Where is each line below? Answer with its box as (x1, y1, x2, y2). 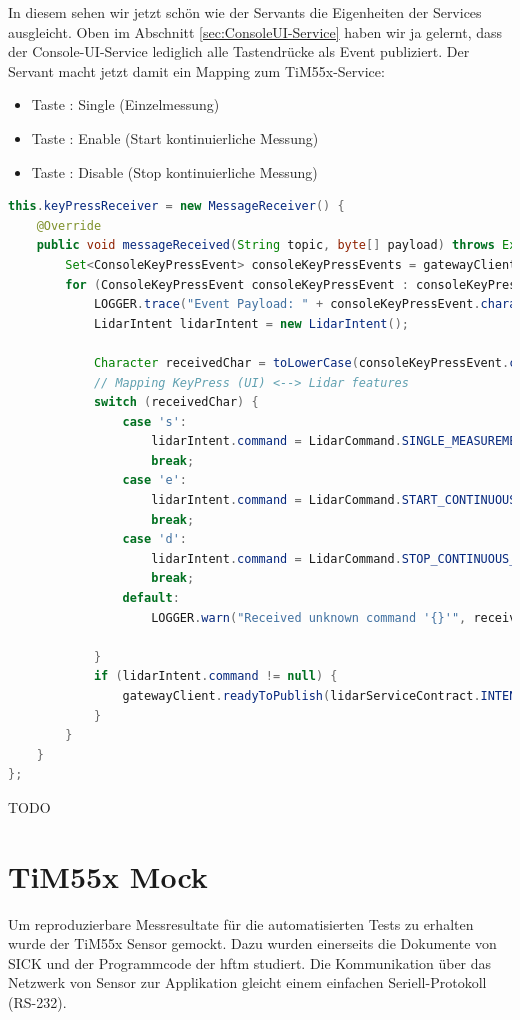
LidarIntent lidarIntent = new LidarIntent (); (93, 316, 409, 331)
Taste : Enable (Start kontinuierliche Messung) (31, 127, 319, 148)
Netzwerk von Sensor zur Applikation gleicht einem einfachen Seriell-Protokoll (8, 972, 487, 993)
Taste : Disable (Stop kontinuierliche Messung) (31, 161, 318, 182)
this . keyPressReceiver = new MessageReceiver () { (8, 199, 345, 214)
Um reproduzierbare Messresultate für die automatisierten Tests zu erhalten (8, 913, 474, 934)
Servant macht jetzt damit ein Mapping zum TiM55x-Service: (8, 60, 385, 81)
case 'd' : (122, 532, 188, 547)
